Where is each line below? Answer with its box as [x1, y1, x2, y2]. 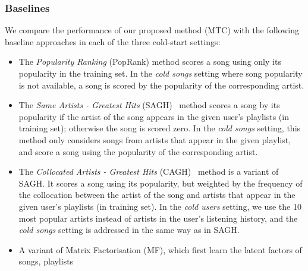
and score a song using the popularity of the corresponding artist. [18, 145, 258, 157]
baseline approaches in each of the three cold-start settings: [5, 35, 221, 48]
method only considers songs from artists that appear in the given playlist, [18, 133, 291, 146]
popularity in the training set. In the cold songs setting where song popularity [18, 67, 303, 79]
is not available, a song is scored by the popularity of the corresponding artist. [18, 78, 304, 91]
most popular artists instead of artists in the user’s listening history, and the [18, 212, 298, 224]
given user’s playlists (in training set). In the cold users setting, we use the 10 [18, 200, 301, 212]
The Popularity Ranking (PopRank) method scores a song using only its [18, 55, 281, 68]
